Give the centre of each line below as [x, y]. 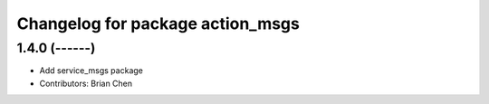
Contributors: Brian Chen [86, 83]
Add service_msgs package [91, 71]
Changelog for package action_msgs [158, 24]
